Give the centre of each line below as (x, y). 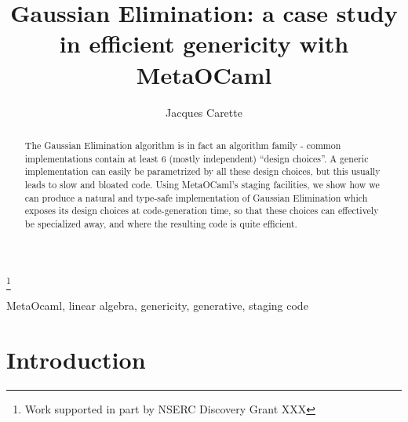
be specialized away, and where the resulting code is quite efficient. (161, 223)
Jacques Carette (204, 112)
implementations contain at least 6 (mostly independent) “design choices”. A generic (197, 158)
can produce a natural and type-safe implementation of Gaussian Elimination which (196, 197)
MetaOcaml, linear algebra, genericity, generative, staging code (157, 305)
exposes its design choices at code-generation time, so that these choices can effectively (202, 211)
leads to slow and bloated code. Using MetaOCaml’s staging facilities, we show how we (202, 184)
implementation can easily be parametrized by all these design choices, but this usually (202, 171)
